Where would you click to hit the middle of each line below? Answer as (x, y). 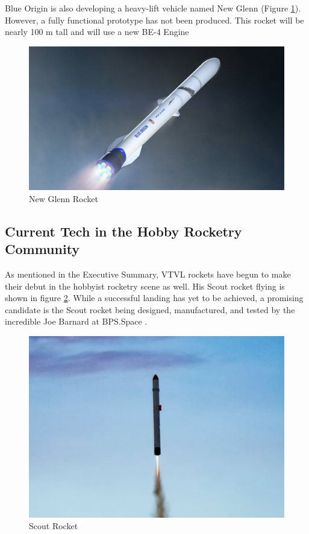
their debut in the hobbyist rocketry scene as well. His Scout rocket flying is (145, 286)
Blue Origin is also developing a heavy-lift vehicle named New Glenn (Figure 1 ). (153, 8)
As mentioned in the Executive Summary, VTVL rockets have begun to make (148, 274)
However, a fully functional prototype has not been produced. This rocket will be (154, 20)
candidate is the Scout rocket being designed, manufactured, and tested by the (150, 309)
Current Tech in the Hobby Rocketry (123, 231)
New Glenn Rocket (64, 198)
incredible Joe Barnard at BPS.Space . (76, 321)
